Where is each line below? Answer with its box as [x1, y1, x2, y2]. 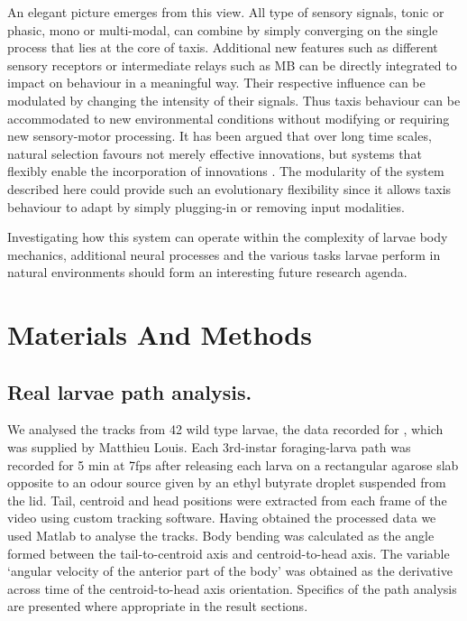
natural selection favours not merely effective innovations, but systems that [7, 144, 422, 162]
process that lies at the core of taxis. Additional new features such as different [7, 38, 438, 57]
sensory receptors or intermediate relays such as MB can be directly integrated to [7, 55, 457, 74]
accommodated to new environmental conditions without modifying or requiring [7, 108, 450, 127]
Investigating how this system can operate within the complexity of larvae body [7, 227, 448, 246]
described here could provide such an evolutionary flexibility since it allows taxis [7, 179, 452, 198]
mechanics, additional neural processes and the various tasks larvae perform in [7, 245, 441, 264]
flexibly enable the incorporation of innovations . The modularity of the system [7, 162, 444, 181]
